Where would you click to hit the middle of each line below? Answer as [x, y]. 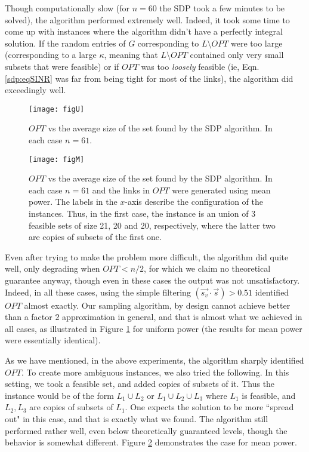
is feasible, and [269, 395]
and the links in [121, 190]
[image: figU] [57, 109]
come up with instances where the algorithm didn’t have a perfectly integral [144, 31]
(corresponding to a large [51, 55]
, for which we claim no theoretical [207, 268]
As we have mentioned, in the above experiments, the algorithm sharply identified [154, 360]
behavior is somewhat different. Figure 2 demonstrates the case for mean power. [151, 442]
